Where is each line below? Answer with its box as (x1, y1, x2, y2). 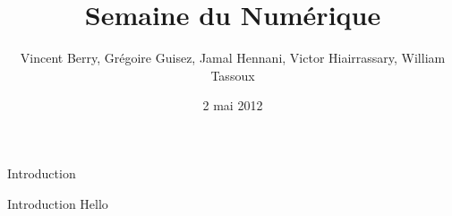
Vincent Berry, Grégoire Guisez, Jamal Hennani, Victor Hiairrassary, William (20, 48, 446, 67)
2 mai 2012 (202, 96, 263, 115)
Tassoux (210, 65, 255, 84)
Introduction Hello (7, 194, 108, 212)
